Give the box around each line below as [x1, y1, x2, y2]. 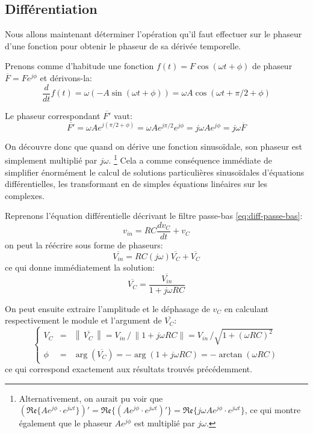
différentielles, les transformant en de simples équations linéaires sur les [5, 177, 268, 190]
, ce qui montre [244, 404, 301, 416]
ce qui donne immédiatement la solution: [5, 260, 155, 273]
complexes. [5, 189, 45, 201]
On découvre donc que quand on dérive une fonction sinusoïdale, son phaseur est [5, 140, 303, 152]
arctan [218, 350, 243, 359]
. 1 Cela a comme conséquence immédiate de [108, 152, 272, 166]
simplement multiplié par [5, 153, 98, 166]
